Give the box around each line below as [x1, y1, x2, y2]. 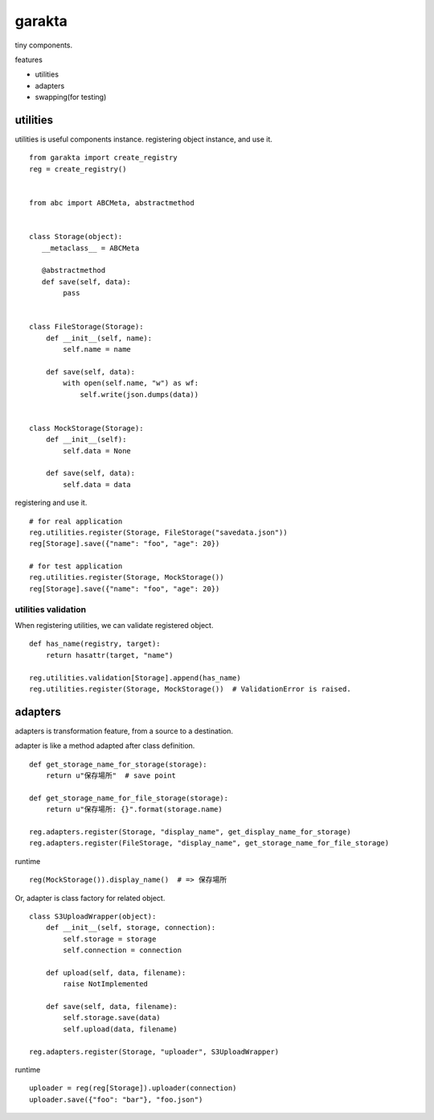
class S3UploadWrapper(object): [29, 911, 157, 921]
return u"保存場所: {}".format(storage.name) [45, 805, 223, 814]
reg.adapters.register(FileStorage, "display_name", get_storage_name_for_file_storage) [29, 838, 390, 848]
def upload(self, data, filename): [45, 968, 186, 977]
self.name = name [63, 345, 132, 354]
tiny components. [14, 40, 73, 50]
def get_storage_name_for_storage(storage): [29, 759, 208, 769]
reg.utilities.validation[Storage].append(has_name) [29, 673, 241, 682]
